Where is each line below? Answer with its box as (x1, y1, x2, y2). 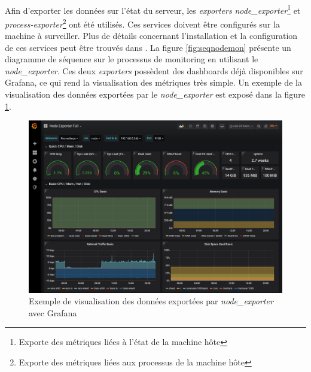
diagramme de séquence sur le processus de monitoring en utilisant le (5, 53, 258, 65)
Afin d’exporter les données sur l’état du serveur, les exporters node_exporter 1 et (5, 2, 301, 16)
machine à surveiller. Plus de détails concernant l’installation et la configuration (5, 29, 298, 42)
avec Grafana (29, 306, 77, 319)
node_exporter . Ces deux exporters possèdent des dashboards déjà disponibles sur (5, 64, 303, 77)
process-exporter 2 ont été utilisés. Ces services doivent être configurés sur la (5, 16, 280, 30)
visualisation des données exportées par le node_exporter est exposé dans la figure (5, 88, 305, 101)
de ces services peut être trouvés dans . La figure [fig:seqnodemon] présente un (5, 41, 291, 53)
